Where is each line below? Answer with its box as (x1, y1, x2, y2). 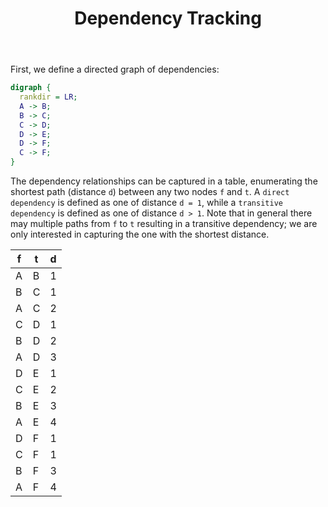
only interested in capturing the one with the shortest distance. (10, 228, 270, 241)
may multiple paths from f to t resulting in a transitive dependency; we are (10, 218, 318, 230)
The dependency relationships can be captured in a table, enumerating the (10, 175, 318, 187)
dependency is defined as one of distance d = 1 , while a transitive (10, 197, 283, 209)
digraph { (10, 83, 52, 93)
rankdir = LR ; (19, 92, 78, 102)
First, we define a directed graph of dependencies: (10, 63, 220, 76)
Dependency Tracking (74, 7, 262, 30)
